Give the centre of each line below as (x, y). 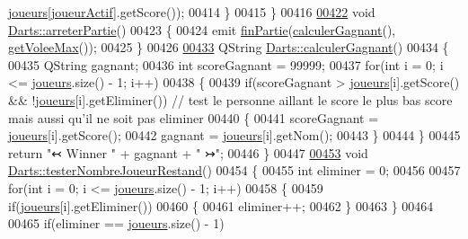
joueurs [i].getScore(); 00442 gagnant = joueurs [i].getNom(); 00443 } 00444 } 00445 (234, 135)
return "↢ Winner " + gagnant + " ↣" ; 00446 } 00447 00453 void (188, 152)
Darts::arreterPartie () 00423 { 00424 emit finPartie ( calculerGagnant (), (202, 29)
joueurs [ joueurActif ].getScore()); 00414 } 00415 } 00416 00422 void (192, 12)
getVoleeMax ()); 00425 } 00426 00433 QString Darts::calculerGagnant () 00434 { (229, 47)
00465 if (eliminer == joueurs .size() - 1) (116, 223)
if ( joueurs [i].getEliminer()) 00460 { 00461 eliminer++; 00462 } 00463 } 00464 (221, 205)
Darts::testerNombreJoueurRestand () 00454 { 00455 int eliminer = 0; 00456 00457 (234, 170)
